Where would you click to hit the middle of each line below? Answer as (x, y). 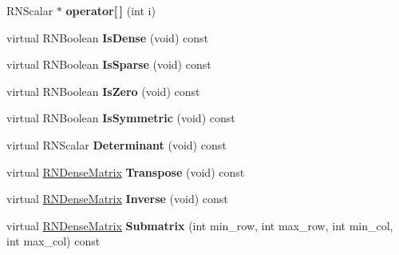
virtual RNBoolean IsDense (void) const (107, 37)
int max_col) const (53, 241)
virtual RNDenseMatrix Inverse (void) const (117, 199)
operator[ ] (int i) (111, 10)
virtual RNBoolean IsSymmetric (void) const (121, 118)
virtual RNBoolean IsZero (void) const (103, 91)
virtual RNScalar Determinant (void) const (117, 144)
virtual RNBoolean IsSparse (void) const (109, 64)
